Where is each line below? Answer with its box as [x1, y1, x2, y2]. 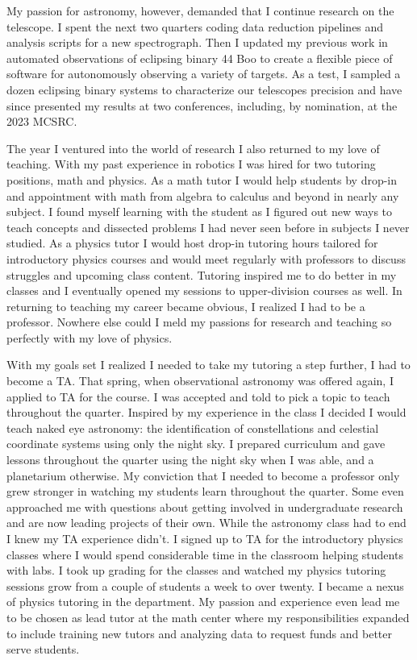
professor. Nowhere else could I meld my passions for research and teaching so [6, 313, 392, 330]
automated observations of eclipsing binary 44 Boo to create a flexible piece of [6, 49, 393, 66]
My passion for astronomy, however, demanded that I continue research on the [6, 2, 394, 19]
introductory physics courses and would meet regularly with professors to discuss [6, 250, 406, 267]
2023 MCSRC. [6, 113, 77, 130]
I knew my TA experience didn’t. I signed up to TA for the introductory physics [6, 530, 403, 546]
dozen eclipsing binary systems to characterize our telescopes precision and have [6, 81, 402, 98]
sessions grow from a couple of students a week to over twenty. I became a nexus [6, 577, 404, 594]
